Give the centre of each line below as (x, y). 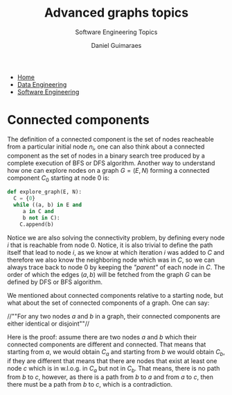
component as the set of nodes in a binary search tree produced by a (106, 156)
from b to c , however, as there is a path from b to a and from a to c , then (110, 377)
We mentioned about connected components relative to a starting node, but (115, 295)
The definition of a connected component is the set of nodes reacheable (111, 139)
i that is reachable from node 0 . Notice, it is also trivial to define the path (110, 245)
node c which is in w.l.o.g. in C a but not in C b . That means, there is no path (114, 369)
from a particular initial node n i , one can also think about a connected (106, 147)
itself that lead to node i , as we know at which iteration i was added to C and (116, 252)
